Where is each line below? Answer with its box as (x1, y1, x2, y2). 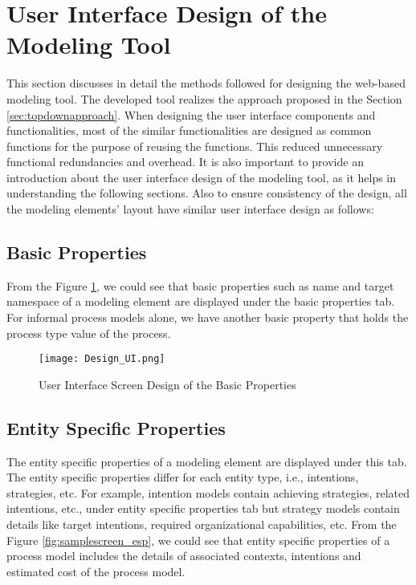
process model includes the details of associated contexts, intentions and (6, 547, 361, 564)
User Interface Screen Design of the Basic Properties (39, 376, 296, 392)
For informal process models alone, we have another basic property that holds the (6, 309, 409, 326)
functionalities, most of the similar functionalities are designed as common (6, 122, 372, 139)
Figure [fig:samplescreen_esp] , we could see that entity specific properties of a (6, 531, 390, 548)
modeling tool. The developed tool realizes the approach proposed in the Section (6, 90, 402, 107)
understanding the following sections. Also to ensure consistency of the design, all (6, 185, 407, 201)
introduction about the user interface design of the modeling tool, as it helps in (6, 169, 397, 185)
